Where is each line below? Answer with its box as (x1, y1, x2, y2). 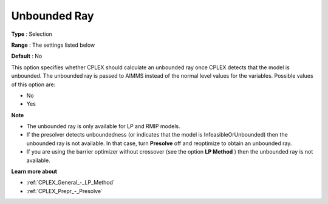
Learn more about (11, 168, 58, 175)
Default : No (11, 52, 43, 60)
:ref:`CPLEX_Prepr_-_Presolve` (26, 187, 103, 194)
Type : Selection (11, 30, 53, 38)
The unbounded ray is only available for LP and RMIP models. (26, 123, 180, 130)
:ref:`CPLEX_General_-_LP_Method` (26, 179, 115, 186)
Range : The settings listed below (11, 41, 95, 49)
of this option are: (11, 81, 56, 88)
